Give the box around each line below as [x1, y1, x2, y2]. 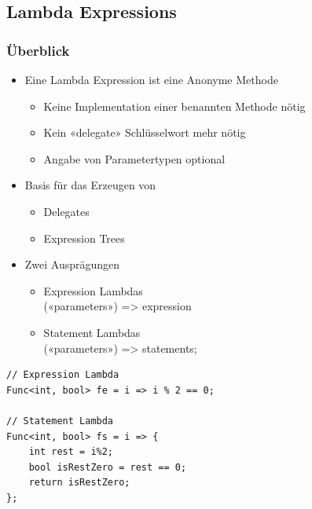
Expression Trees [43, 229, 125, 246]
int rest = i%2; [28, 446, 114, 458]
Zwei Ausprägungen [24, 256, 120, 273]
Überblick [6, 40, 70, 60]
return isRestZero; [28, 477, 130, 489]
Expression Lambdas [43, 282, 143, 298]
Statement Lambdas [43, 324, 141, 340]
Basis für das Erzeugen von [24, 177, 156, 193]
